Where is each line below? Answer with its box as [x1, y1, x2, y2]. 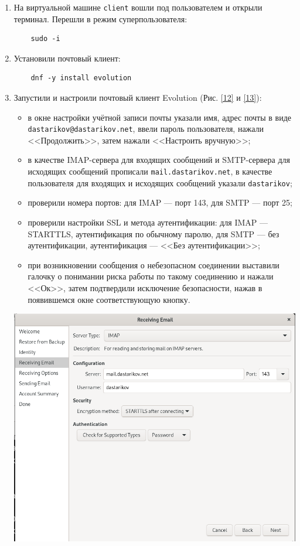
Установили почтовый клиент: [13, 52, 121, 64]
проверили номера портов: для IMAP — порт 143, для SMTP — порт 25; [28, 196, 292, 209]
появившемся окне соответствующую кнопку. [28, 293, 190, 305]
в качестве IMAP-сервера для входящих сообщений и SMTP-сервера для [28, 153, 290, 166]
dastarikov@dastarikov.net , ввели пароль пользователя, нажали [28, 122, 264, 135]
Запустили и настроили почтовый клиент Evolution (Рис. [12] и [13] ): [13, 91, 262, 104]
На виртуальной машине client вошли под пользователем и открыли [13, 1, 262, 13]
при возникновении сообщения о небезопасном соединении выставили [28, 258, 279, 271]
